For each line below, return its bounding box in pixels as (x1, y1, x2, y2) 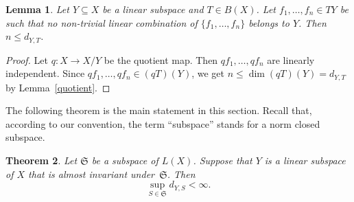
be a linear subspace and (102, 2, 204, 16)
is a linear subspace (264, 153, 346, 168)
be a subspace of (91, 153, 158, 168)
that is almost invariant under (28, 166, 154, 181)
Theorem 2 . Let (5, 153, 78, 168)
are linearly (267, 52, 315, 67)
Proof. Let (5, 52, 48, 67)
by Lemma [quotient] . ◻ (5, 80, 110, 94)
